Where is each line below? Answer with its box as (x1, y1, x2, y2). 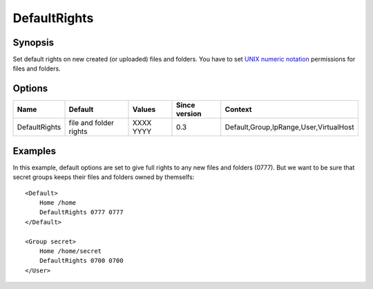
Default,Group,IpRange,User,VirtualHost (224, 122, 355, 132)
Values (132, 104, 156, 114)
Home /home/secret (39, 248, 102, 255)
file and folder (68, 118, 114, 128)
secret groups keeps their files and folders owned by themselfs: (12, 173, 195, 181)
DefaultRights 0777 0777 (39, 208, 124, 216)
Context (224, 104, 252, 114)
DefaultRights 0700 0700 (39, 257, 124, 265)
